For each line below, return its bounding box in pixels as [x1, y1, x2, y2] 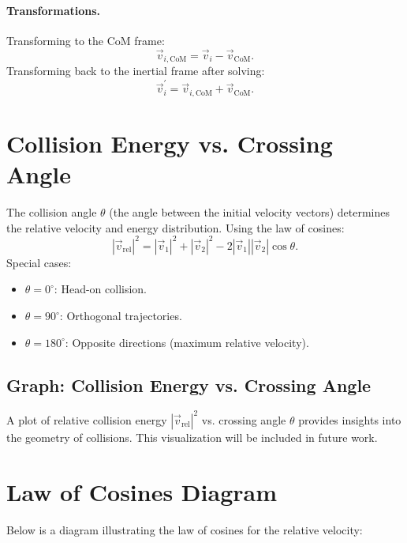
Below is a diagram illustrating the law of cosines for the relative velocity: [6, 521, 363, 537]
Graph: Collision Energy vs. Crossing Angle [6, 372, 372, 397]
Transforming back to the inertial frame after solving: [6, 62, 265, 79]
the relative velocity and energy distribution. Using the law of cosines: [6, 219, 345, 236]
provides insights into [298, 411, 401, 428]
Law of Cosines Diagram [6, 475, 278, 507]
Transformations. [6, 2, 100, 18]
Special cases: [6, 254, 72, 270]
